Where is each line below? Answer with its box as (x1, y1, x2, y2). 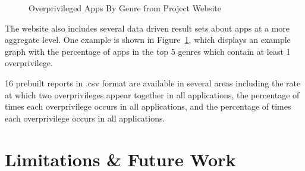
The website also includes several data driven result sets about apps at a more (5, 21, 290, 34)
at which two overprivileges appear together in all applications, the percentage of (5, 88, 300, 101)
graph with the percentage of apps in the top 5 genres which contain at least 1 (5, 45, 291, 57)
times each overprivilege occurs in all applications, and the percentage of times (5, 100, 291, 113)
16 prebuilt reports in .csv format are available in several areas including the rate (5, 76, 301, 89)
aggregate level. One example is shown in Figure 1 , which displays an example (5, 33, 291, 46)
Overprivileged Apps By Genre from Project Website (29, 2, 222, 14)
